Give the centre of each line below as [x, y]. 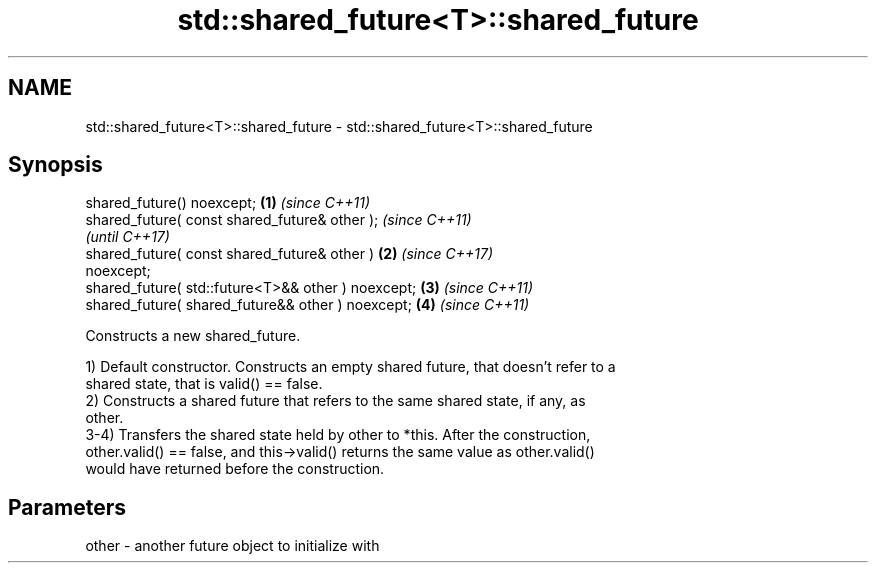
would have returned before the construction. [235, 469]
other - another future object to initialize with [232, 546]
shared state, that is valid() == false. [204, 384]
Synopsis [55, 165]
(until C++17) [127, 237]
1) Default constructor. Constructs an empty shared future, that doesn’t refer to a [350, 367]
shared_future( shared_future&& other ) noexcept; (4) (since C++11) [307, 305]
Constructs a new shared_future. [193, 336]
